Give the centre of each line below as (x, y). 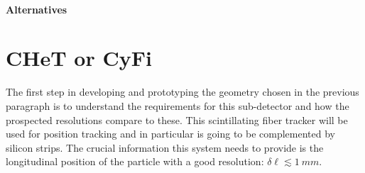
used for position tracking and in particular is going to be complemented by (170, 134)
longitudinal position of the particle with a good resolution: (135, 161)
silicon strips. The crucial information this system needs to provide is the (165, 147)
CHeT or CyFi (79, 58)
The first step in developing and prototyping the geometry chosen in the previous (182, 92)
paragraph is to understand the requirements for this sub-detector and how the (178, 105)
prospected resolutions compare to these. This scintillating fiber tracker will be (177, 119)
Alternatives (37, 9)
